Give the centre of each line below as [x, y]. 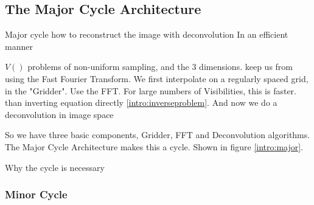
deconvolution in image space [59, 114]
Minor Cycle [36, 194]
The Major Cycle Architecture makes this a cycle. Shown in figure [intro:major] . [154, 146]
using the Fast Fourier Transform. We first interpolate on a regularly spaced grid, [157, 78]
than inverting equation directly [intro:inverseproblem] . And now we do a [141, 102]
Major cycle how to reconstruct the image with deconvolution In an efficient [147, 34]
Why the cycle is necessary [55, 167]
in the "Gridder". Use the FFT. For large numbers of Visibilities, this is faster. [151, 90]
